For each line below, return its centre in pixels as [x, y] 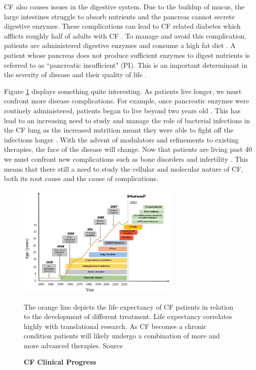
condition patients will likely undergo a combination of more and [122, 336]
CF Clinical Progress [60, 362]
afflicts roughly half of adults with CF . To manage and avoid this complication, [125, 35]
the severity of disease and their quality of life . [75, 74]
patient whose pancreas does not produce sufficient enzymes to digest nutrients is [127, 55]
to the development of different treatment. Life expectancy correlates [128, 316]
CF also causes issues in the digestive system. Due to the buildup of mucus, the [124, 6]
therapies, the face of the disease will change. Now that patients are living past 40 [128, 149]
